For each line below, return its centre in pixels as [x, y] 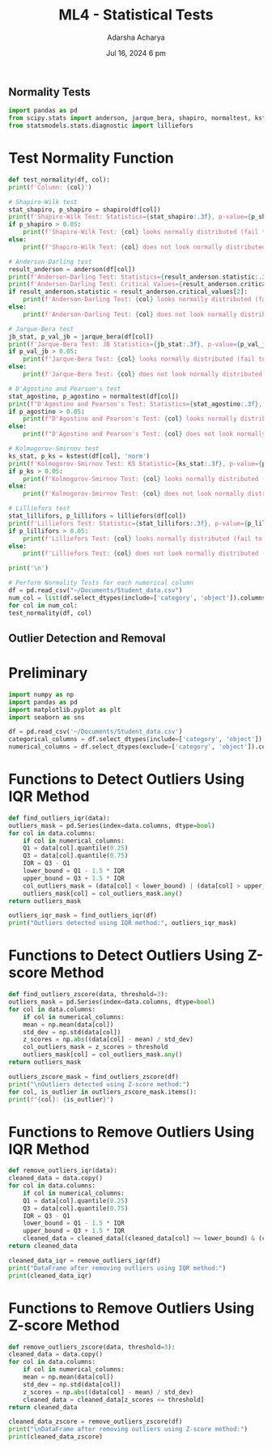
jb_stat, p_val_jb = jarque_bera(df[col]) [81, 337]
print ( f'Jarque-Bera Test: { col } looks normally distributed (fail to [144, 359]
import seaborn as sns [47, 717]
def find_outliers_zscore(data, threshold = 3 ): [88, 995]
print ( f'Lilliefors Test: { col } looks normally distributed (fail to [143, 539]
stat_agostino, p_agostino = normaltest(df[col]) [94, 396]
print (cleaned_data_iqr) [50, 1276]
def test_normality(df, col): [59, 180]
